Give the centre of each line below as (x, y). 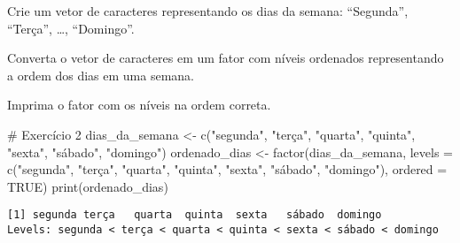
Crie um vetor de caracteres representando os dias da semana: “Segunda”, (208, 11)
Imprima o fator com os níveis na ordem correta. (139, 105)
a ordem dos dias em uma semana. (101, 75)
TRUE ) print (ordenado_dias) (88, 186)
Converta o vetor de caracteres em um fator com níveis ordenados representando (226, 58)
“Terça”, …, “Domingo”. (71, 28)
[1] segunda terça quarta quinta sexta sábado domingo (195, 215)
